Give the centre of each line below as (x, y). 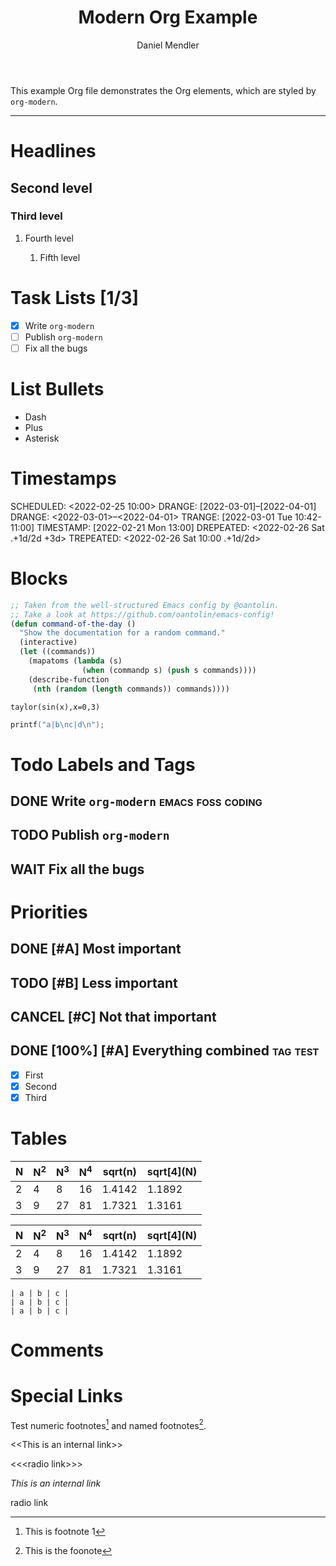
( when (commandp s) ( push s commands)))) (169, 670)
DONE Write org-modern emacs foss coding (136, 801)
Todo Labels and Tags (103, 764)
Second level (51, 187)
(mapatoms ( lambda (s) (75, 661)
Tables (39, 1138)
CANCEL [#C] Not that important (113, 1017)
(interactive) (48, 642)
